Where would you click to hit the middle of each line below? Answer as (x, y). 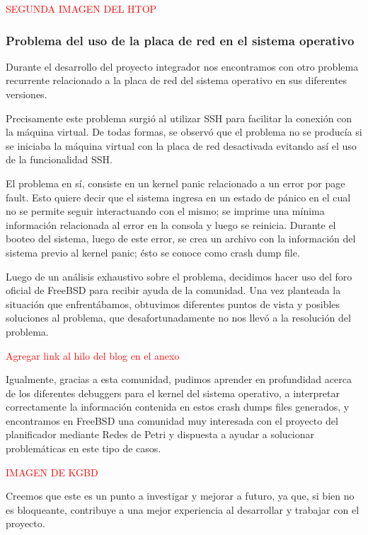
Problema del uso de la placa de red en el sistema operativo (180, 40)
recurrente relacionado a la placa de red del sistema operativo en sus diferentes (177, 80)
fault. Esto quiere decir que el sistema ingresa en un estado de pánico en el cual (178, 197)
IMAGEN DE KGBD (52, 472)
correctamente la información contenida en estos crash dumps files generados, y (178, 407)
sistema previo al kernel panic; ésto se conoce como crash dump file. (153, 252)
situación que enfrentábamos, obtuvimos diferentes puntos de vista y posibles (173, 304)
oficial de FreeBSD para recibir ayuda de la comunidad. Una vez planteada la (173, 290)
